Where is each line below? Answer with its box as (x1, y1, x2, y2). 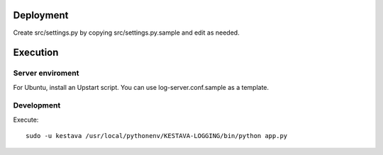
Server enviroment (13, 68, 79, 78)
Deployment (13, 9, 69, 21)
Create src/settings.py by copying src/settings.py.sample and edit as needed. (13, 28, 240, 37)
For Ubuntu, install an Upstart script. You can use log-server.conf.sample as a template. (13, 83, 270, 91)
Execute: (13, 115, 39, 124)
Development (13, 101, 61, 110)
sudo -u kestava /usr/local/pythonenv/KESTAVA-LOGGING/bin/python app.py (26, 132, 288, 140)
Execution (13, 47, 59, 59)
